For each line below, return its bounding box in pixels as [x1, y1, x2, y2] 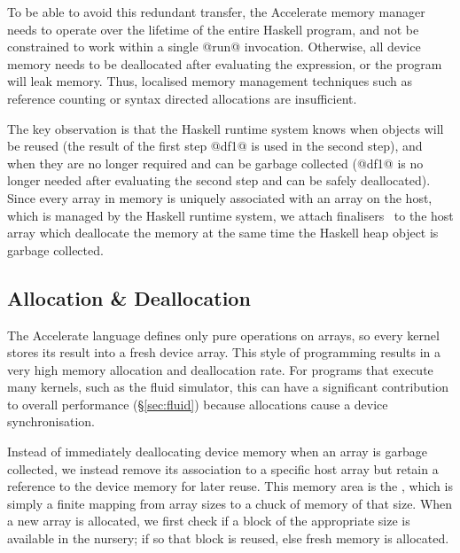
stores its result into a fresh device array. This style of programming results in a [7, 343, 441, 362]
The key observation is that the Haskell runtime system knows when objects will [7, 119, 444, 137]
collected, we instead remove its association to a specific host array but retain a [7, 459, 439, 478]
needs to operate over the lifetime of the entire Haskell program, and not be [7, 19, 419, 38]
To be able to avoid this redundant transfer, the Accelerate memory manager [7, 3, 425, 20]
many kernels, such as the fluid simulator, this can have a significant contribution [7, 378, 448, 396]
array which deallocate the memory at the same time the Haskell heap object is [7, 223, 439, 242]
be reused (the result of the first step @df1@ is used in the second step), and [7, 136, 423, 155]
